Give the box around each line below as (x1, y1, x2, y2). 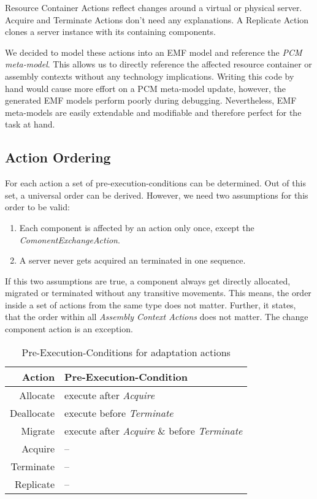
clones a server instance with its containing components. (5, 25, 216, 38)
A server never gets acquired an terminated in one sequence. (19, 254, 246, 267)
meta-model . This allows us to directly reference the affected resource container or (5, 58, 312, 70)
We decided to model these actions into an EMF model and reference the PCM (5, 45, 302, 58)
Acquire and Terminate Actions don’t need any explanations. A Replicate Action (5, 13, 309, 26)
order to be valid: (5, 200, 70, 213)
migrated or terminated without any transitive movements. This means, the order (5, 286, 311, 299)
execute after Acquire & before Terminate (64, 423, 243, 438)
